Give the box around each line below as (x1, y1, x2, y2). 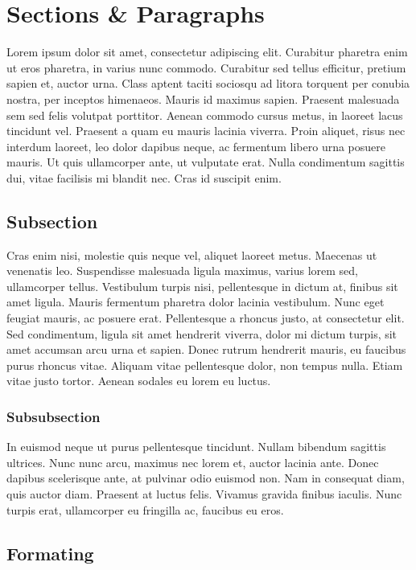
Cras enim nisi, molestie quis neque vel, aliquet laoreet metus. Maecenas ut (6, 246, 377, 263)
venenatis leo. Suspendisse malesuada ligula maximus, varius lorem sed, (6, 262, 359, 279)
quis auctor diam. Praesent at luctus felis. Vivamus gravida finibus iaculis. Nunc (6, 486, 402, 502)
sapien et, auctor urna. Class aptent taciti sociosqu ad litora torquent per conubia (6, 75, 410, 92)
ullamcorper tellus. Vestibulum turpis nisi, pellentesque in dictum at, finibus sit (6, 277, 398, 294)
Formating (6, 540, 94, 565)
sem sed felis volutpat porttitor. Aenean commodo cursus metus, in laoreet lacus (6, 106, 403, 123)
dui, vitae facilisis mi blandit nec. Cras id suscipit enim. (6, 169, 282, 186)
